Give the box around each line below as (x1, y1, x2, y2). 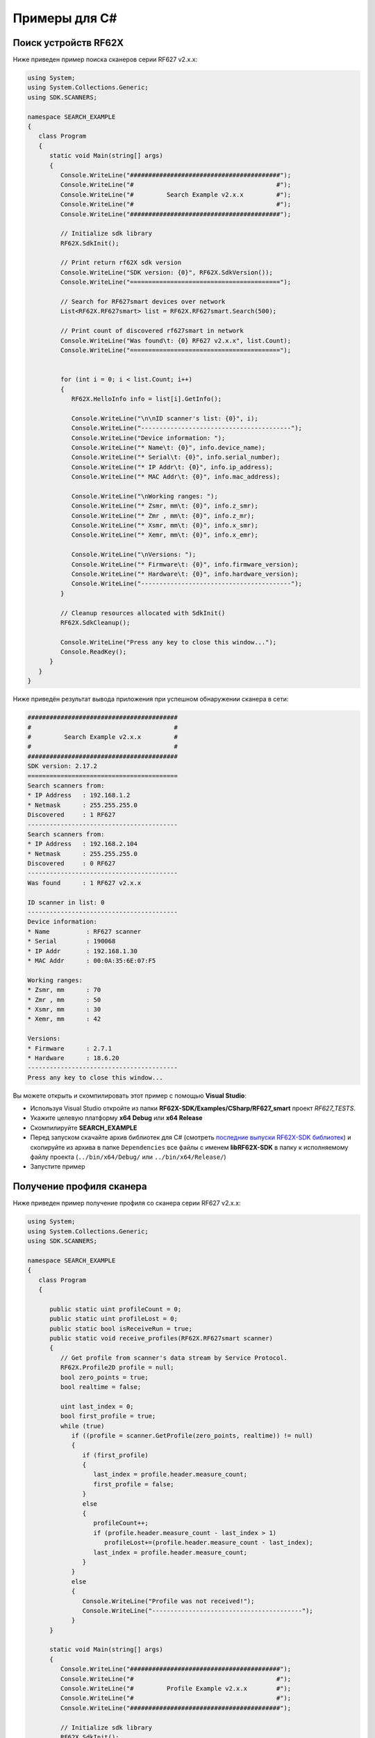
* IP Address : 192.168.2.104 (27, 840, 138, 848)
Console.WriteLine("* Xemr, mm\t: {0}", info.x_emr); (71, 531, 258, 539)
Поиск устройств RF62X (12, 37, 124, 49)
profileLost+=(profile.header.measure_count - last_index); (104, 1538, 314, 1547)
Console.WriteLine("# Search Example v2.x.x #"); (60, 190, 292, 198)
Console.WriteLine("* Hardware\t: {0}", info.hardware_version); (71, 570, 299, 578)
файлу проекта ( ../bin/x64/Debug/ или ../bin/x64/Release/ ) (30, 1153, 226, 1161)
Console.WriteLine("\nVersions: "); (71, 551, 197, 559)
